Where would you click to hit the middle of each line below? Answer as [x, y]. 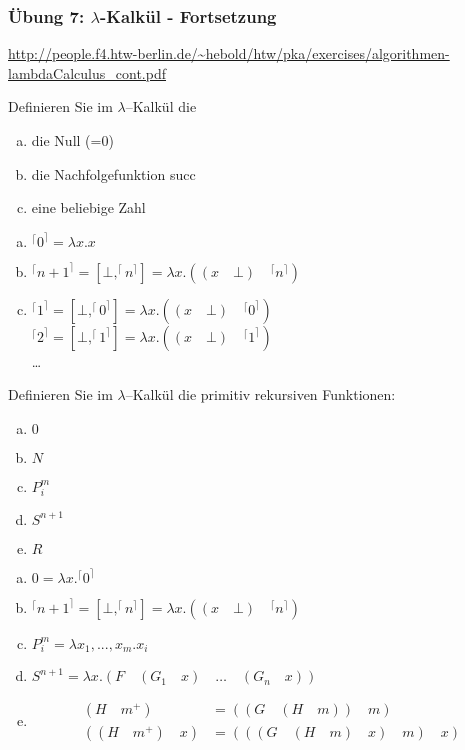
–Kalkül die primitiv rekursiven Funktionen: [260, 394]
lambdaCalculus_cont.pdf [87, 72]
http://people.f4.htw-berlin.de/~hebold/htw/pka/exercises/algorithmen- [229, 53]
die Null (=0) [72, 140]
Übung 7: [46, 15]
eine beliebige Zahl [88, 207]
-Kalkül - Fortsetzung [188, 15]
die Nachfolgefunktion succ [113, 173]
